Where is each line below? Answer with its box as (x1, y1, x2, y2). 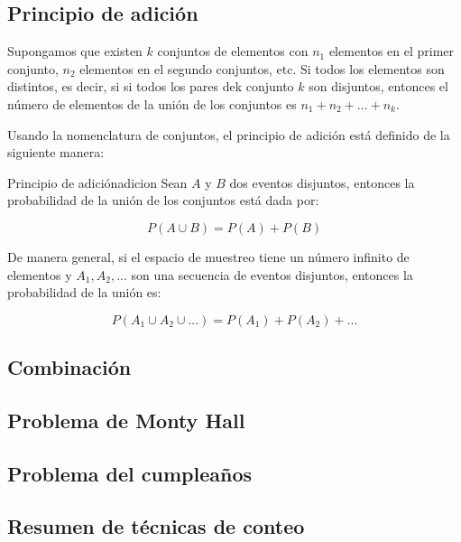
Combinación (7, 353, 132, 381)
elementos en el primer (328, 42, 455, 61)
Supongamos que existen (7, 42, 143, 61)
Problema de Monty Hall (7, 406, 245, 434)
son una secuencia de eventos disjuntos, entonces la (131, 265, 413, 284)
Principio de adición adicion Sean (7, 173, 188, 192)
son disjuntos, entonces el (309, 77, 448, 96)
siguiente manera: (7, 143, 105, 162)
